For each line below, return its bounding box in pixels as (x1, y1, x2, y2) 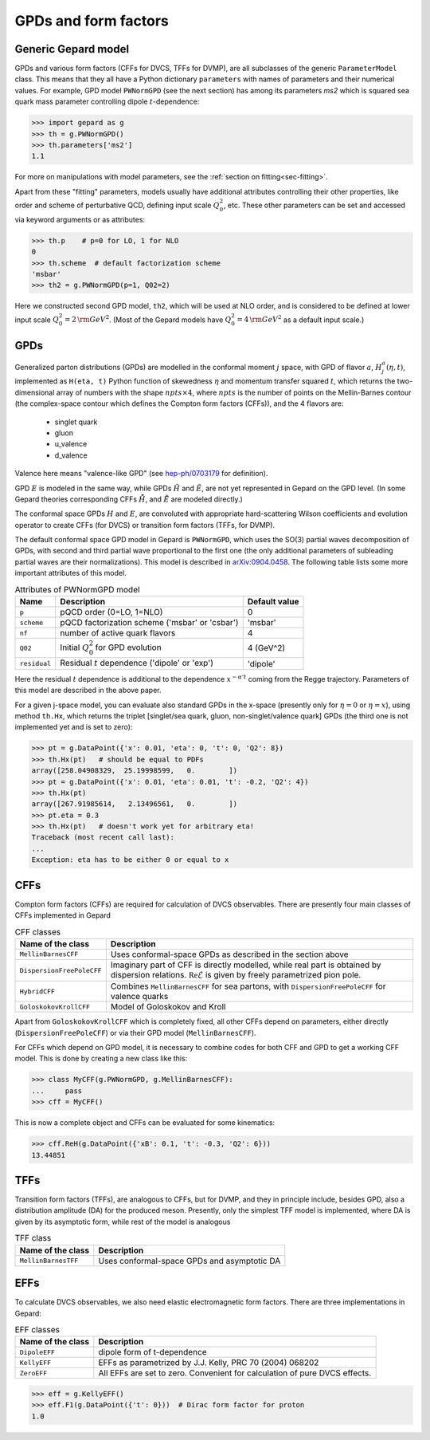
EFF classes (14, 1324, 60, 1336)
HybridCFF (19, 987, 56, 996)
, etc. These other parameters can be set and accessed (223, 200, 406, 210)
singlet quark (54, 417, 98, 427)
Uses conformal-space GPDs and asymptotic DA (98, 1255, 281, 1266)
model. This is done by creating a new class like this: (14, 1053, 188, 1064)
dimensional (14, 388, 55, 397)
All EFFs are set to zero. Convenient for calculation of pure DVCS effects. (98, 1367, 372, 1379)
